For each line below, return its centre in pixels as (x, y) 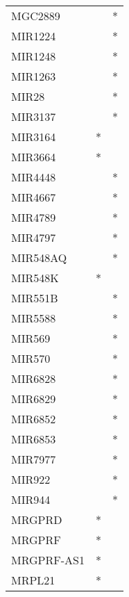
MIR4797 (34, 237)
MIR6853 (34, 439)
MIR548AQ (39, 257)
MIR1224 (34, 36)
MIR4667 (34, 197)
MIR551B (35, 298)
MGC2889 (36, 16)
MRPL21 (33, 580)
